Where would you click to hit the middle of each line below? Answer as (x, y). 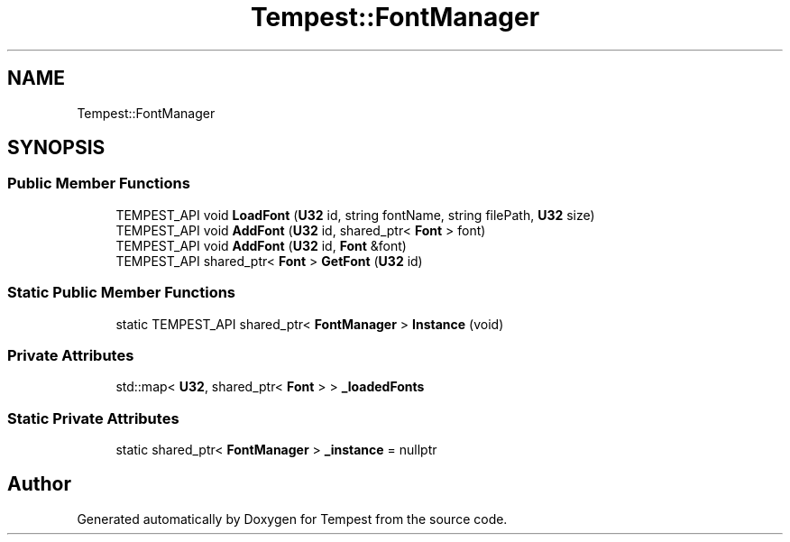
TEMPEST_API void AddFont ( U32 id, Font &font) (261, 245)
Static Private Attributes (93, 418)
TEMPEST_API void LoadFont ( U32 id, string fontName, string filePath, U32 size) (355, 215)
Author (39, 484)
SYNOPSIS (56, 148)
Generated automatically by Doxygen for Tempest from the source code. (292, 519)
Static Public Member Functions (122, 293)
